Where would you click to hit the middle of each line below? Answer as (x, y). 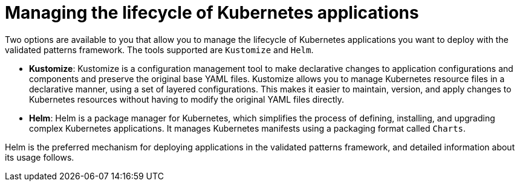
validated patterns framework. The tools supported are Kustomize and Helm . (159, 50)
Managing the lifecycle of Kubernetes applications (212, 13)
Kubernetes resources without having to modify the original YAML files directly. (187, 99)
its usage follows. (40, 157)
